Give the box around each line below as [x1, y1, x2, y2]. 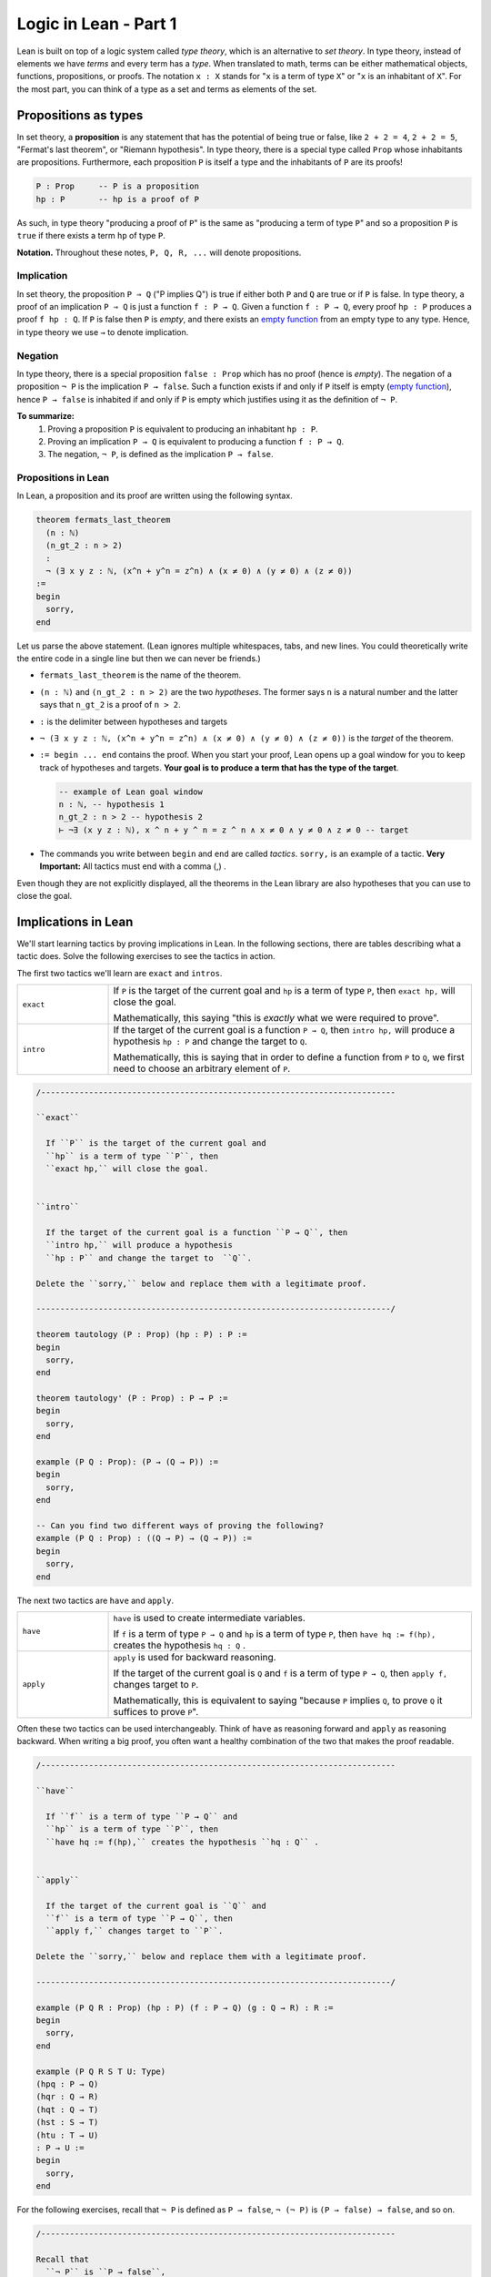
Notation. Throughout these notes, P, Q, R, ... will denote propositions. [16, 247, 302, 258]
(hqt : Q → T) [35, 2104, 99, 2115]
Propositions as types [16, 107, 144, 123]
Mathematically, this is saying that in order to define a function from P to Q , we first [113, 1051, 465, 1064]
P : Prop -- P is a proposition [35, 181, 200, 191]
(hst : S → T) [35, 2118, 99, 2128]
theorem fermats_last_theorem [35, 515, 171, 526]
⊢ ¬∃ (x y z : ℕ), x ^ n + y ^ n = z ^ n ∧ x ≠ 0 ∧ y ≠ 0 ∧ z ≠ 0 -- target [58, 824, 409, 835]
